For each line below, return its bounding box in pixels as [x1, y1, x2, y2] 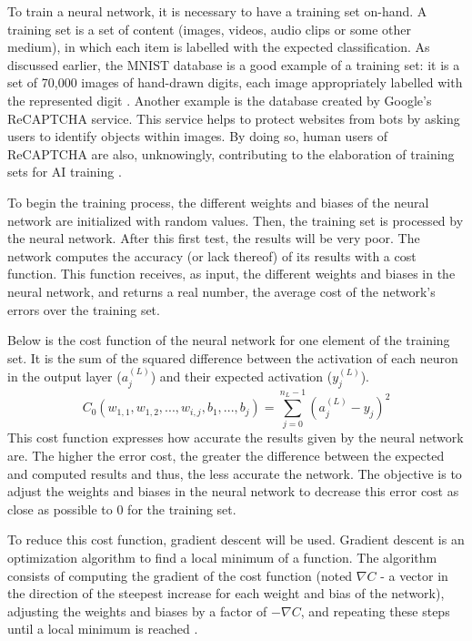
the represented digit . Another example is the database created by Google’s [7, 90, 432, 109]
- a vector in [380, 565, 448, 585]
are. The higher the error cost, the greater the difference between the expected [7, 446, 445, 465]
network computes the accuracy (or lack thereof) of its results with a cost [7, 246, 417, 265]
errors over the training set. [7, 300, 160, 319]
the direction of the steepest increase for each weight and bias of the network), [7, 584, 445, 603]
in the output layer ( [7, 367, 122, 386]
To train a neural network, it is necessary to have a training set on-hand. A [7, 2, 427, 20]
